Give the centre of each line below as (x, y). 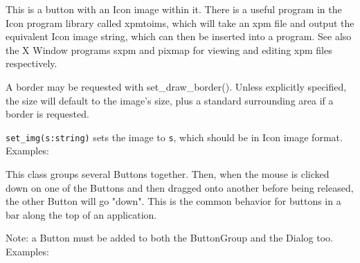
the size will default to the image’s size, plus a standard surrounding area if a (170, 100)
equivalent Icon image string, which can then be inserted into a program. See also (179, 36)
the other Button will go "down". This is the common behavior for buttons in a (173, 201)
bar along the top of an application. (81, 214)
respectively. (31, 63)
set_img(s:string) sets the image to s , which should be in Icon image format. (174, 137)
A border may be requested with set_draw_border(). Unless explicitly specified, (176, 86)
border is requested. (47, 114)
